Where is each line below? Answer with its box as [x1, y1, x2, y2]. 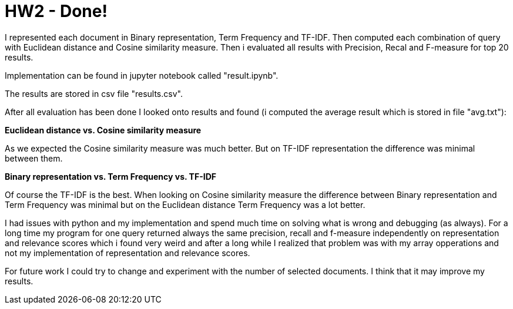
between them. [5, 153, 63, 163]
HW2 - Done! [5, 1, 108, 21]
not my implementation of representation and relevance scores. [5, 247, 250, 258]
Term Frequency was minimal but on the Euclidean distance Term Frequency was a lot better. [5, 199, 366, 210]
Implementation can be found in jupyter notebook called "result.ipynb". [5, 70, 279, 80]
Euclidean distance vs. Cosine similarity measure [5, 125, 202, 135]
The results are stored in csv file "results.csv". [5, 88, 183, 99]
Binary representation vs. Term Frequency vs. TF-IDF [5, 171, 216, 182]
